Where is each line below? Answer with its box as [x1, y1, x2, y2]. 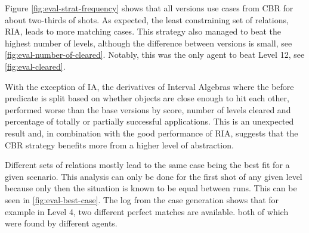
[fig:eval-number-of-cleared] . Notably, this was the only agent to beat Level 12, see [5, 48, 305, 61]
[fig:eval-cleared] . [5, 60, 66, 72]
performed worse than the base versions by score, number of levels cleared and [5, 103, 291, 116]
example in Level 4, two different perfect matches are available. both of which [5, 205, 289, 218]
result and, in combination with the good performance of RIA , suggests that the [5, 126, 298, 139]
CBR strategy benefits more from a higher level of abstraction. [5, 138, 234, 151]
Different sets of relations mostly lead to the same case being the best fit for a [5, 159, 290, 171]
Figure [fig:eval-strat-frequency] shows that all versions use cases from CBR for [5, 2, 293, 14]
